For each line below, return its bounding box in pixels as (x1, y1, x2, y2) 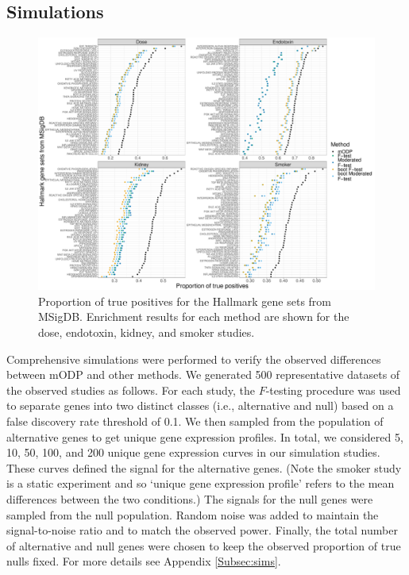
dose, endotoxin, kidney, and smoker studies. (38, 323, 255, 340)
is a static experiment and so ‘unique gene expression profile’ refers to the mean (6, 475, 395, 492)
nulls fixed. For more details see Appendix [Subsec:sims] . (6, 553, 281, 569)
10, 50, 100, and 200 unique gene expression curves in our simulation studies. (6, 444, 380, 461)
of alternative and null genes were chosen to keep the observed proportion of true (6, 537, 401, 554)
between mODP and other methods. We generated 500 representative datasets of (6, 366, 400, 383)
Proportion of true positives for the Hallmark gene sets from (38, 292, 332, 309)
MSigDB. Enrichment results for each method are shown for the (38, 308, 349, 325)
